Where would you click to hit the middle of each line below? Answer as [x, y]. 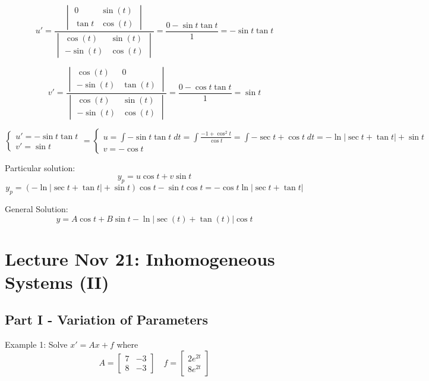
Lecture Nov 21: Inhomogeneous [140, 258]
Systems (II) [57, 281]
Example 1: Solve [36, 344]
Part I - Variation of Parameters [107, 319]
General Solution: [37, 208]
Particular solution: [40, 167]
